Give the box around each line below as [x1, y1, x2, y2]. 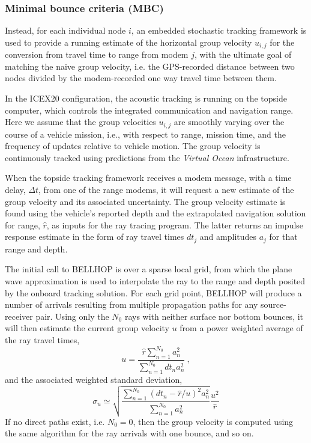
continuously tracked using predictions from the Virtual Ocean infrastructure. [5, 151, 289, 163]
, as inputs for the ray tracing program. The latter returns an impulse [46, 218, 304, 231]
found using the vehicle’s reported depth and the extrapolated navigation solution [5, 207, 306, 219]
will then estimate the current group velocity [5, 322, 169, 334]
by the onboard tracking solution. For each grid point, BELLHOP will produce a [5, 286, 302, 299]
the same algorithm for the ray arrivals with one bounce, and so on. [5, 427, 254, 439]
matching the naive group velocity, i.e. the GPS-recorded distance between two [5, 60, 295, 72]
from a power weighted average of [180, 322, 303, 334]
